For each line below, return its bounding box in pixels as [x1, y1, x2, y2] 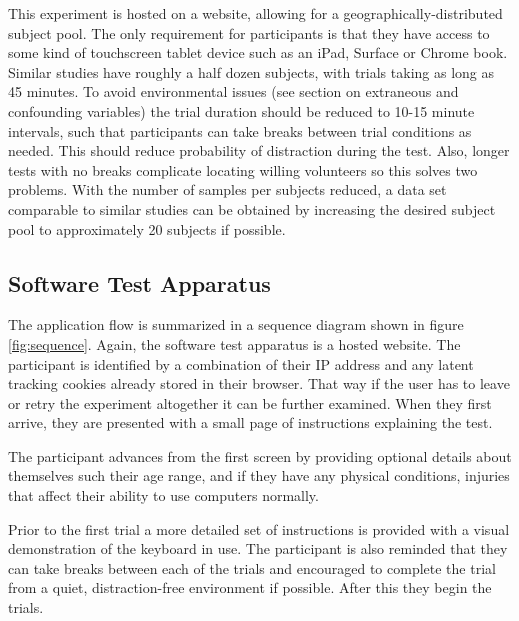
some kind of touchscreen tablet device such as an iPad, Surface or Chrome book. [8, 42, 508, 63]
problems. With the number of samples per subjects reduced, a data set [8, 179, 447, 200]
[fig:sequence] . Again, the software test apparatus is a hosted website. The [8, 333, 461, 354]
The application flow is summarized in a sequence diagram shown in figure [8, 314, 464, 335]
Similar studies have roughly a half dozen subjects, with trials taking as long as [8, 61, 495, 82]
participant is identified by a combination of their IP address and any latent [8, 353, 474, 374]
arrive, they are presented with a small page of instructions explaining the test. [8, 412, 493, 433]
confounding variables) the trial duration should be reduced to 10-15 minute [8, 100, 475, 121]
